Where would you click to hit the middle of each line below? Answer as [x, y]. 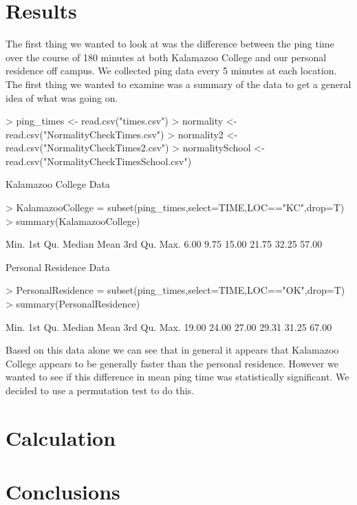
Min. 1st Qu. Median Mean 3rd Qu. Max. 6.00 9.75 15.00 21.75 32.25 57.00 [164, 244]
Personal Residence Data [58, 267]
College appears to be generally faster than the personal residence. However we [172, 363]
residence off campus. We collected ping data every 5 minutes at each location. [171, 71]
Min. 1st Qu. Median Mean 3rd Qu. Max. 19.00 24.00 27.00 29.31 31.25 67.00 [169, 326]
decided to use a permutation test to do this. [100, 390]
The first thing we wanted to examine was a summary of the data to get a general [178, 84]
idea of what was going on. [62, 97]
